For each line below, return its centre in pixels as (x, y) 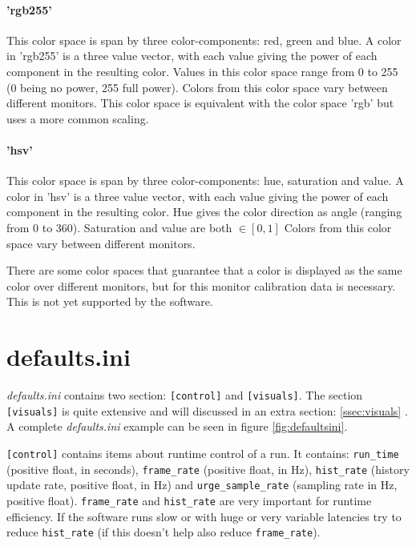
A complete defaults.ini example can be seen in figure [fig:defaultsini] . (177, 426)
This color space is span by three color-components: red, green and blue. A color (204, 40)
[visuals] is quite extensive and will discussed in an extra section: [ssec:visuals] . (207, 410)
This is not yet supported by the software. (110, 301)
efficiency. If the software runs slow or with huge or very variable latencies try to (204, 516)
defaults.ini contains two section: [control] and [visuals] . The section (185, 395)
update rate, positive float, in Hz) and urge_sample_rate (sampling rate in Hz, (202, 485)
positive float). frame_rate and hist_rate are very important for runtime (189, 500)
